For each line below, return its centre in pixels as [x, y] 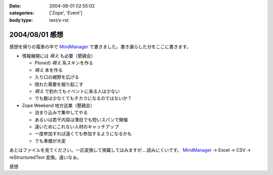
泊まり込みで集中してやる [61, 113]
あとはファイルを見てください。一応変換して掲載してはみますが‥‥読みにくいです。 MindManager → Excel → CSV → [130, 150]
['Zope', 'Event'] [66, 13]
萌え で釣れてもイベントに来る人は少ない [77, 92]
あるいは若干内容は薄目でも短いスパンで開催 [81, 119]
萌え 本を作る [49, 70]
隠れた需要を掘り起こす [59, 84]
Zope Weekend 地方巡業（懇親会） [58, 105]
